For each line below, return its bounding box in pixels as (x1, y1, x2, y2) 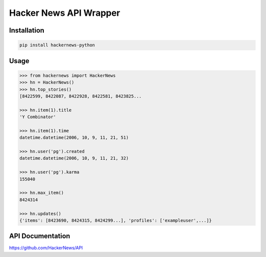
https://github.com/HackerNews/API (9, 245, 83, 251)
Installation (9, 26, 44, 35)
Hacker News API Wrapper (9, 7, 121, 18)
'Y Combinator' (19, 114, 56, 120)
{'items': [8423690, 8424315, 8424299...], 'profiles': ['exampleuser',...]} (19, 218, 212, 223)
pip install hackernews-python (19, 42, 96, 48)
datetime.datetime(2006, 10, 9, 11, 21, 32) (19, 155, 129, 161)
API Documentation (9, 232, 70, 240)
